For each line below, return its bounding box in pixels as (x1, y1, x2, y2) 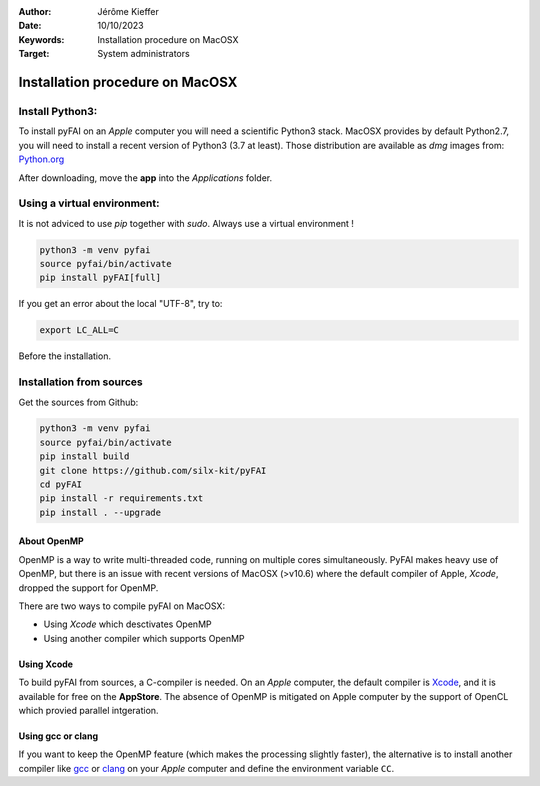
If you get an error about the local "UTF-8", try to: (18, 298, 223, 310)
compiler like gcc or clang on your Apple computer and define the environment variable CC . (18, 762, 395, 774)
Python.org (18, 153, 65, 165)
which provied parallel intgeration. (18, 704, 159, 716)
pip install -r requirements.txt (39, 493, 204, 504)
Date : (18, 20, 42, 32)
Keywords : (18, 33, 65, 45)
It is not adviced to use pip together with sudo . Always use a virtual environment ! (18, 217, 355, 229)
